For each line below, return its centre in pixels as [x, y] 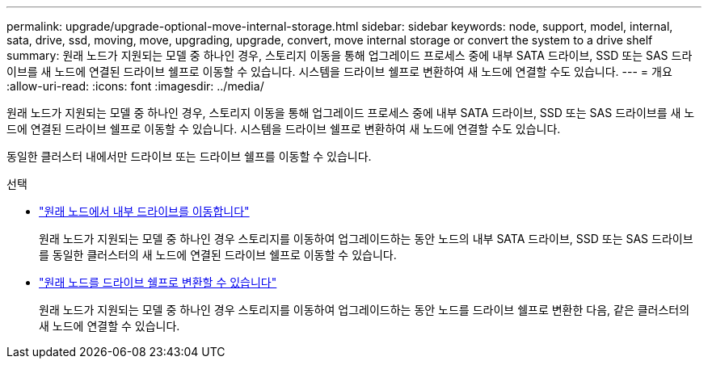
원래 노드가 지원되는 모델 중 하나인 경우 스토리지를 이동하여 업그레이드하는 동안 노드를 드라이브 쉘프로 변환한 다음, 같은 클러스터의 [365, 310]
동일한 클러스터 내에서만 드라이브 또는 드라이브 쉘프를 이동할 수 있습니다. [189, 156]
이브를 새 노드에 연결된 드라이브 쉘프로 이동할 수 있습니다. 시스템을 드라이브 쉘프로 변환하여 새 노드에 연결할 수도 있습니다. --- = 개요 [339, 71]
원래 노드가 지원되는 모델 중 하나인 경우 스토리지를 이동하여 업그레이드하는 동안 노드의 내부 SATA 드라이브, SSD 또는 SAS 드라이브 [366, 239]
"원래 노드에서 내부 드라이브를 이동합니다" [144, 211]
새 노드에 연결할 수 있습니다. [110, 326]
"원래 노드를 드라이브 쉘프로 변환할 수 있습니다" [158, 282]
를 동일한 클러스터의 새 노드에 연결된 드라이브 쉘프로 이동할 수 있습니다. [218, 255]
